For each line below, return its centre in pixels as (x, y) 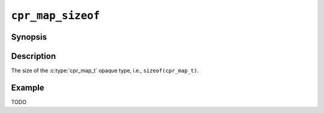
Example (28, 87)
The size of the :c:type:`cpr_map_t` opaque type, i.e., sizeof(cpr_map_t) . (105, 71)
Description (34, 56)
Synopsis (29, 37)
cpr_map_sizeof (55, 16)
